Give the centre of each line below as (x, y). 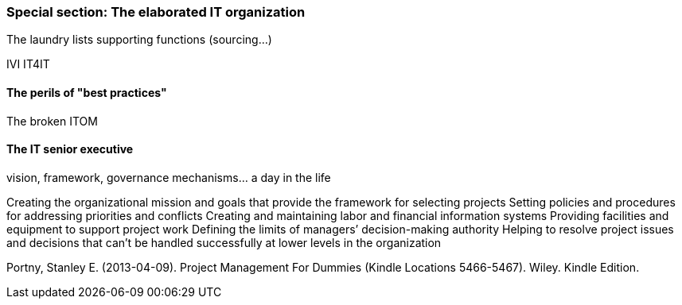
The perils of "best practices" (87, 92)
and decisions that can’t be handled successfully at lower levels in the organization (224, 242)
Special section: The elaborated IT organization (156, 12)
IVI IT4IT (28, 64)
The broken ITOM (52, 121)
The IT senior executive (70, 149)
